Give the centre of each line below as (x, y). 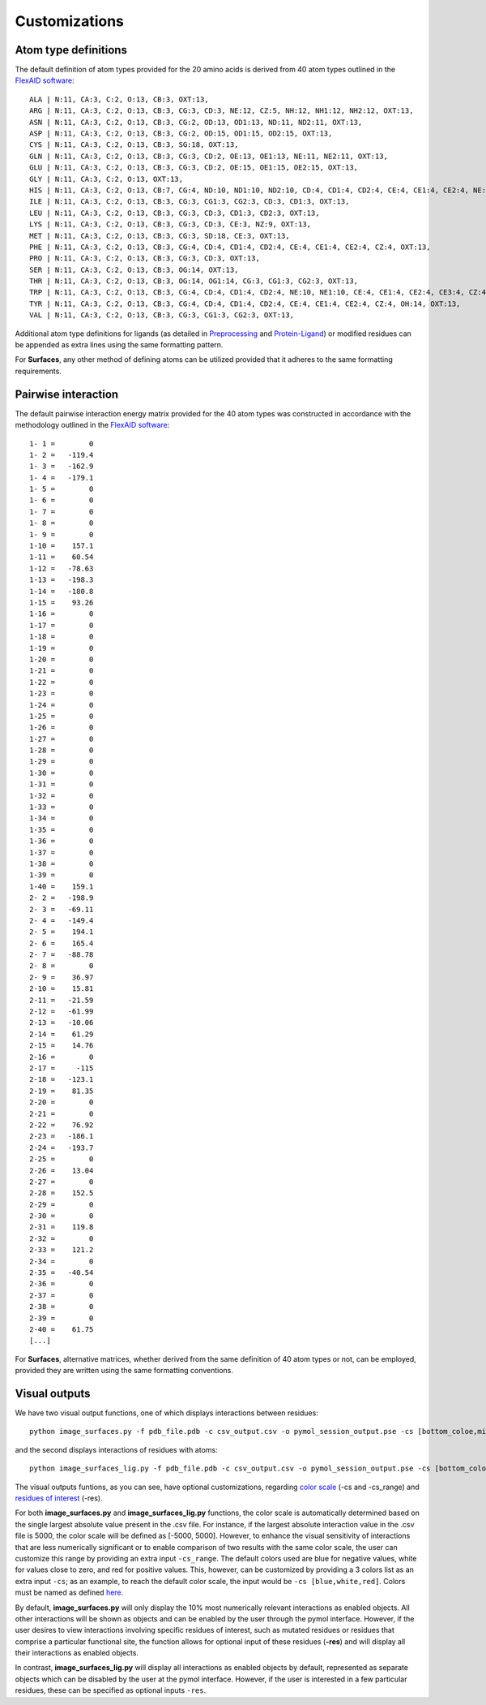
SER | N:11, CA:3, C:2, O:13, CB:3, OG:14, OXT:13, (134, 269)
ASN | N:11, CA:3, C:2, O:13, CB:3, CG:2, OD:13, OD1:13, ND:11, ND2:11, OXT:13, (196, 122)
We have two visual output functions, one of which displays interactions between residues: (167, 1413)
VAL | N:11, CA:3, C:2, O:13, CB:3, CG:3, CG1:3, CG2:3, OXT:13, (162, 315)
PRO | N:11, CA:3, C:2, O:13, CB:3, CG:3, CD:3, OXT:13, (145, 258)
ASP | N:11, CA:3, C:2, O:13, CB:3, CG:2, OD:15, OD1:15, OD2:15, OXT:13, (181, 133)
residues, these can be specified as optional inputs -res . (111, 1690)
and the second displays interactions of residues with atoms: (116, 1449)
